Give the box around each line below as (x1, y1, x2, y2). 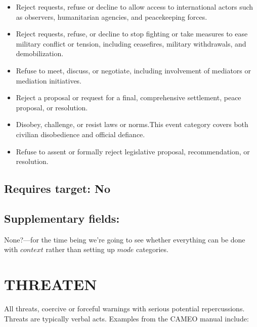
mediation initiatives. (16, 75, 82, 86)
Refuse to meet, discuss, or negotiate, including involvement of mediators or (16, 65, 251, 75)
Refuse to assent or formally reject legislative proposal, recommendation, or (16, 146, 250, 156)
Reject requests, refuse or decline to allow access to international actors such (16, 2, 253, 12)
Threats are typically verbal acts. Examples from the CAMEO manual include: (4, 313, 249, 323)
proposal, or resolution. (16, 102, 88, 112)
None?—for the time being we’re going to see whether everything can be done (4, 234, 245, 244)
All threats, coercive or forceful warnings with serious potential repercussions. (4, 303, 245, 314)
